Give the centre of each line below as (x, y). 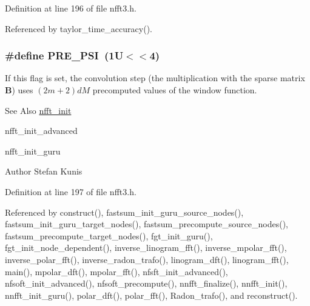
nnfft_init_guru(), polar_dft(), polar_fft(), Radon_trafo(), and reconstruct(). (151, 295)
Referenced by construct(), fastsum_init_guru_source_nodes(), (124, 212)
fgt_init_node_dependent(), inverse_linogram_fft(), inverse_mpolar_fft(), (146, 248)
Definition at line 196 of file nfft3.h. (71, 8)
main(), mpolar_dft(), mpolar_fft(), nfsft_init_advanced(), (116, 271)
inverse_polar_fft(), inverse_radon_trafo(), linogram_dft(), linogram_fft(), (147, 259)
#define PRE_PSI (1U (64, 55)
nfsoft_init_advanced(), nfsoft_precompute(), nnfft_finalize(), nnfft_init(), (146, 283)
